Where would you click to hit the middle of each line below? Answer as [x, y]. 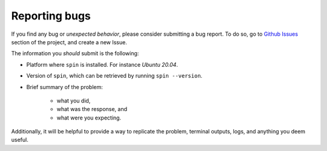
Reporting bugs [51, 16]
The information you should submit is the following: [75, 53]
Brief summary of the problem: [64, 87]
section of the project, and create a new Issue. [69, 42]
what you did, [74, 101]
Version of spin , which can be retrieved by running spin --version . [114, 76]
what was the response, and [92, 109]
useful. [20, 140]
